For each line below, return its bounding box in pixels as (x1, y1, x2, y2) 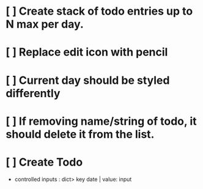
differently (6, 86, 61, 100)
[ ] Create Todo (6, 155, 83, 169)
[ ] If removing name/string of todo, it (6, 114, 197, 128)
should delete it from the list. (6, 127, 155, 141)
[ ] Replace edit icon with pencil (6, 45, 168, 59)
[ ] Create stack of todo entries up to (6, 4, 193, 18)
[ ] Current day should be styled (6, 73, 170, 87)
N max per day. (6, 17, 84, 31)
